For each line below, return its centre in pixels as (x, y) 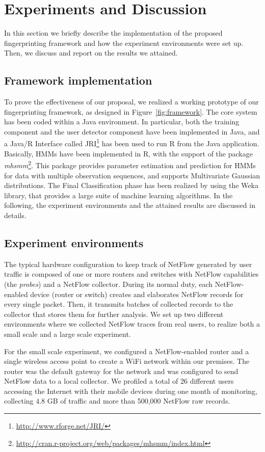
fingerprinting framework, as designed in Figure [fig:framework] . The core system (131, 111)
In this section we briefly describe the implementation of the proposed (113, 33)
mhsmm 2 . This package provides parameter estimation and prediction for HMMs (130, 164)
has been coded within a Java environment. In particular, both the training (122, 122)
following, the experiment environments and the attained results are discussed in (130, 205)
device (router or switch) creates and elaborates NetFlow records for (137, 294)
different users (212, 381)
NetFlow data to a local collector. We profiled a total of (91, 381)
